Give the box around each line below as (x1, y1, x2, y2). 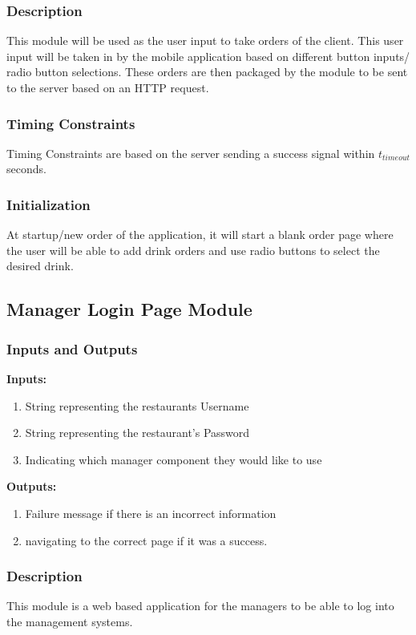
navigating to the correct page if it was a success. (25, 532, 268, 548)
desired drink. (6, 257, 74, 274)
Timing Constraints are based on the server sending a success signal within (6, 144, 375, 161)
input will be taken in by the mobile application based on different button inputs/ (6, 47, 410, 64)
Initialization (6, 194, 91, 214)
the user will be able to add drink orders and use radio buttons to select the (6, 241, 380, 258)
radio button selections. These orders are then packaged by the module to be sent (6, 63, 408, 80)
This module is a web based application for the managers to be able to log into (6, 597, 394, 614)
